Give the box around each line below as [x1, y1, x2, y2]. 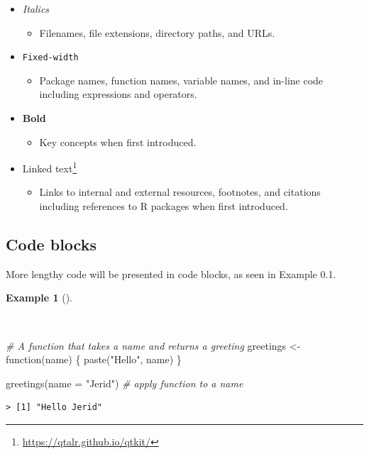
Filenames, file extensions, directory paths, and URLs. [39, 25, 275, 40]
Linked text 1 [22, 159, 77, 175]
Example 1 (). [6, 290, 72, 305]
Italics [22, 1, 50, 16]
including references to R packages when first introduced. [39, 199, 288, 214]
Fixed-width [22, 52, 79, 63]
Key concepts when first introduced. [39, 134, 197, 149]
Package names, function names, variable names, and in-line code [39, 72, 324, 87]
